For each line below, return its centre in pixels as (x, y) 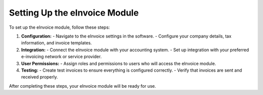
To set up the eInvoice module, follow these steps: (59, 27)
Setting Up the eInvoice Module (74, 13)
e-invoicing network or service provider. (61, 57)
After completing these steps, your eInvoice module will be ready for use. (83, 86)
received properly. (39, 77)
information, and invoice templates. (56, 43)
